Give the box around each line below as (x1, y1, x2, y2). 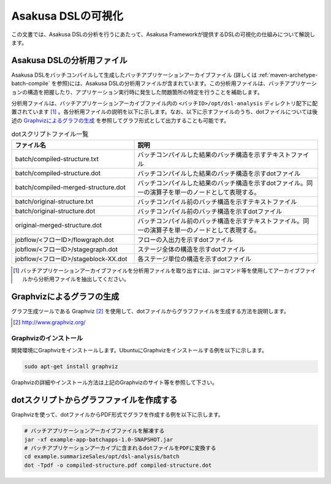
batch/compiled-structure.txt (15, 154, 99, 163)
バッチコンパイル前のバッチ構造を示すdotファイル (137, 207, 282, 216)
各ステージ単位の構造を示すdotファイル (137, 254, 251, 263)
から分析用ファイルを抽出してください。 (28, 275, 130, 282)
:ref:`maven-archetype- (258, 71, 318, 78)
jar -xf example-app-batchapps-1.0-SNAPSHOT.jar (24, 436, 173, 443)
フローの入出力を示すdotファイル (137, 235, 233, 244)
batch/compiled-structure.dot (15, 168, 101, 177)
